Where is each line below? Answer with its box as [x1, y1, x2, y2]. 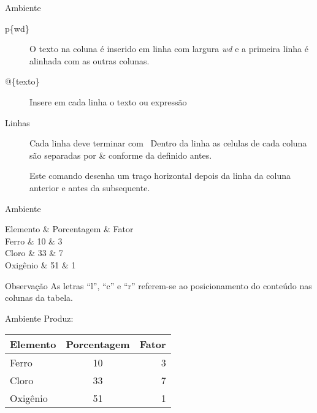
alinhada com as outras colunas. [29, 54, 150, 67]
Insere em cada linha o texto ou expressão [29, 95, 187, 108]
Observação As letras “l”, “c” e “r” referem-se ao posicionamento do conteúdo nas [5, 279, 312, 292]
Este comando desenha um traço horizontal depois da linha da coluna [29, 169, 291, 182]
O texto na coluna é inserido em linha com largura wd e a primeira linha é [29, 42, 308, 55]
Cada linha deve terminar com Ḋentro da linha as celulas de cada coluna [29, 137, 307, 150]
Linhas [5, 116, 30, 129]
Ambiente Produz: [5, 311, 74, 324]
